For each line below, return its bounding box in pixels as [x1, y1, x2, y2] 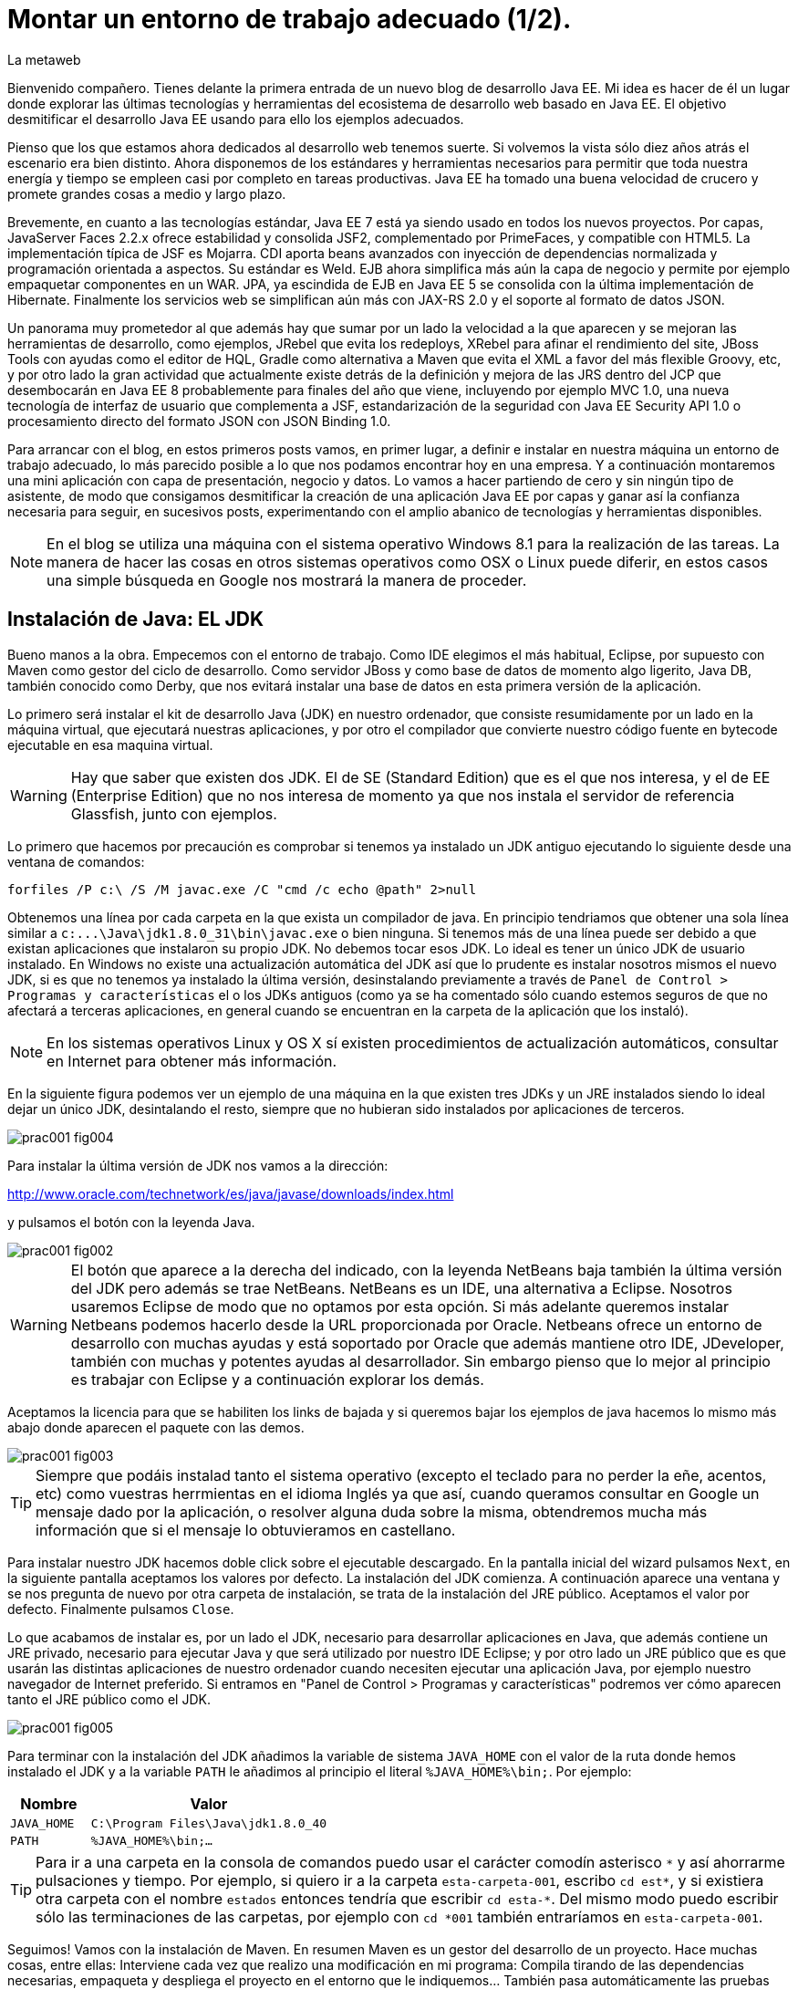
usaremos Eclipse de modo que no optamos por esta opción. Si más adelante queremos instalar [70, 1296, 730, 1316]
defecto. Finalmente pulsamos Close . [7, 1600, 234, 1617]
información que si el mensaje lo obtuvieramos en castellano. [36, 1520, 456, 1539]
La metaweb [7, 51, 81, 68]
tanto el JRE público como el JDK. [7, 1691, 211, 1707]
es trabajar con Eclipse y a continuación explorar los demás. [70, 1369, 484, 1389]
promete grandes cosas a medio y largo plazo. [7, 185, 286, 202]
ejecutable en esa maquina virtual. [7, 736, 213, 753]
